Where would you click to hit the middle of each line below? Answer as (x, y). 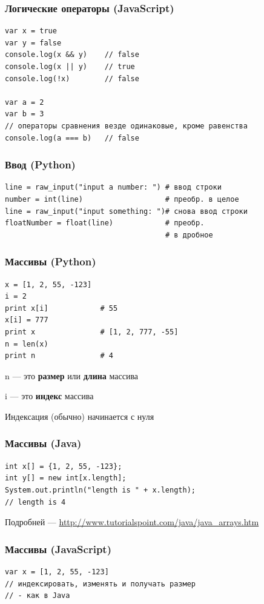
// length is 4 (35, 502)
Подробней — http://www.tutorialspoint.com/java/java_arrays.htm (132, 522)
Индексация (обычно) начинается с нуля (80, 416)
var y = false (33, 43)
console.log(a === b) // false (72, 138)
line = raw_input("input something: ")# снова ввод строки (126, 211)
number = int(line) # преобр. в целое (122, 199)
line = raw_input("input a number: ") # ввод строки (113, 188)
